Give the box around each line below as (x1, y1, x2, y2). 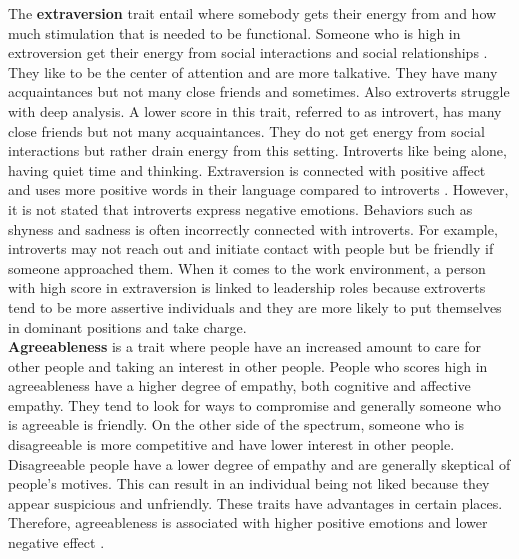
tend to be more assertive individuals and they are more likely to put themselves (8, 296, 502, 317)
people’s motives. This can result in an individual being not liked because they (8, 473, 490, 494)
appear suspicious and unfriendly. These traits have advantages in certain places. (8, 492, 503, 513)
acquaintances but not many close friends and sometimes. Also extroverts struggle (8, 81, 510, 102)
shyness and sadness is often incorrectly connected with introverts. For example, (8, 218, 498, 239)
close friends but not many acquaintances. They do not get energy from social (8, 120, 485, 141)
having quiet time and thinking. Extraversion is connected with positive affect (8, 159, 486, 180)
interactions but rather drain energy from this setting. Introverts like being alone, (8, 140, 507, 161)
